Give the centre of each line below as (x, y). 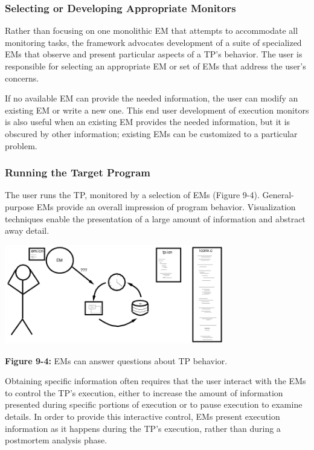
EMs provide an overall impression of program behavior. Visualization (166, 206)
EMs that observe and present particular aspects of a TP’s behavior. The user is (154, 54)
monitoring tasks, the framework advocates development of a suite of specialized (153, 42)
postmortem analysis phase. (56, 440)
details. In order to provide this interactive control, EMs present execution (143, 416)
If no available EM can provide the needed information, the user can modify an (152, 98)
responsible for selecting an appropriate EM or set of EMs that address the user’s (155, 66)
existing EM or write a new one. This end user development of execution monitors (157, 110)
